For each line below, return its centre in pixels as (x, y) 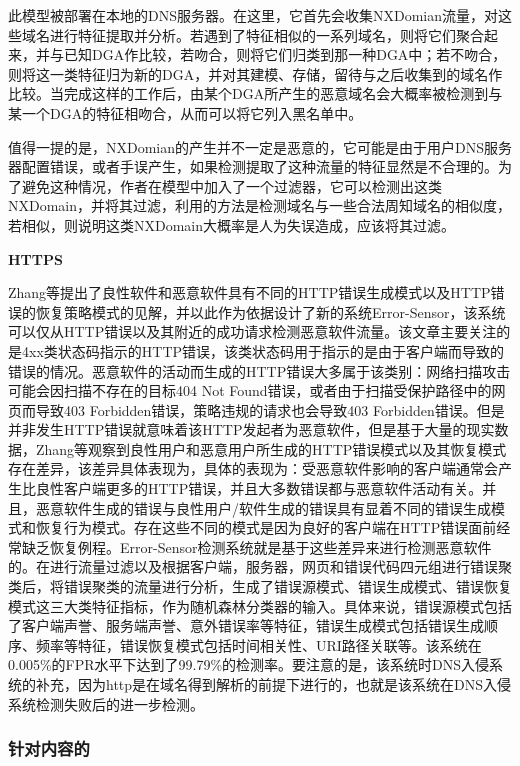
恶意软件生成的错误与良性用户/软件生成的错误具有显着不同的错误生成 (263, 507)
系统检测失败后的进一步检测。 (106, 703)
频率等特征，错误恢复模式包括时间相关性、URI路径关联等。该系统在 (258, 644)
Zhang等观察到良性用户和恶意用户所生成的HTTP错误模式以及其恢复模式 (271, 448)
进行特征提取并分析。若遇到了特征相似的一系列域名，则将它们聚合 (266, 34)
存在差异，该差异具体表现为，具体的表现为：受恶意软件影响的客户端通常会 (253, 468)
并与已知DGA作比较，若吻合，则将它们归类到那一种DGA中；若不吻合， (271, 54)
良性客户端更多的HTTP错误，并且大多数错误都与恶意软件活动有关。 (259, 488)
